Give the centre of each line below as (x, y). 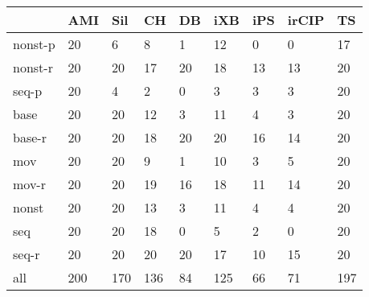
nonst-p (34, 44)
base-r (30, 137)
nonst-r (33, 67)
